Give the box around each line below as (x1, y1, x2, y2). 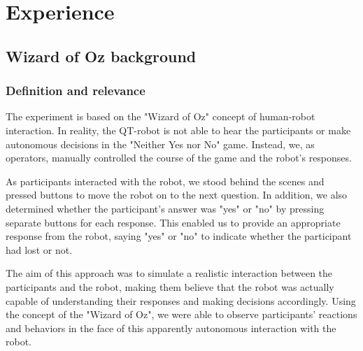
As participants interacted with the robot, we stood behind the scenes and (6, 173, 325, 188)
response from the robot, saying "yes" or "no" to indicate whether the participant (6, 229, 352, 243)
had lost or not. (6, 242, 73, 257)
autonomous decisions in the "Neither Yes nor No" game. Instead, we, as (6, 136, 315, 151)
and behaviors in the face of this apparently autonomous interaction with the (6, 320, 336, 335)
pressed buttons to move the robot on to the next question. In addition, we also (6, 187, 348, 202)
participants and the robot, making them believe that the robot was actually (6, 279, 334, 294)
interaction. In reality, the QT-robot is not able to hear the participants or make (6, 122, 351, 137)
